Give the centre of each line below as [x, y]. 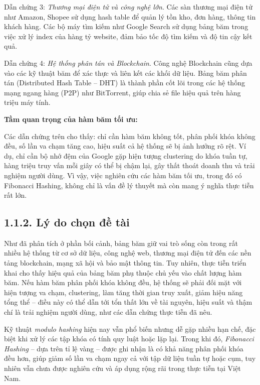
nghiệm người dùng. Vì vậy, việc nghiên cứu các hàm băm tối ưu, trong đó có [123, 175]
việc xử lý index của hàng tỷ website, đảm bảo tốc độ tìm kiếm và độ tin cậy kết [128, 36]
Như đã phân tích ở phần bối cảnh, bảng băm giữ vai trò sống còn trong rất [121, 243]
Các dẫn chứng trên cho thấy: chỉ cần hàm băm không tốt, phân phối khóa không [130, 136]
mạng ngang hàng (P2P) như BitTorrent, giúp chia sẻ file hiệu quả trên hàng [122, 92]
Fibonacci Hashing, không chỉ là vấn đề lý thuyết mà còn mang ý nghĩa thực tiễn [129, 185]
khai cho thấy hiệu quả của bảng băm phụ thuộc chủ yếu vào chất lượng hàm [123, 272]
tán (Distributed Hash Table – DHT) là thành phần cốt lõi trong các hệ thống [124, 83]
